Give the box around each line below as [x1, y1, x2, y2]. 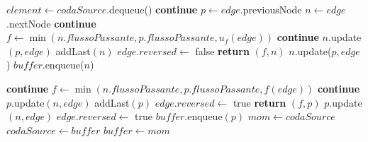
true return [233, 95, 286, 110]
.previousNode [240, 2, 302, 16]
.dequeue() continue [106, 2, 198, 16]
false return [195, 43, 250, 58]
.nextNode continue [6, 16, 96, 30]
